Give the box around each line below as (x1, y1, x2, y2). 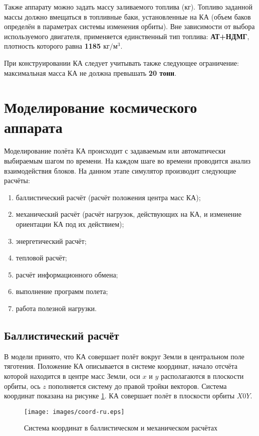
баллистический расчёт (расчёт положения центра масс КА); (16, 192, 201, 202)
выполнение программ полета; (16, 286, 108, 297)
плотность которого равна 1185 (4, 41, 101, 51)
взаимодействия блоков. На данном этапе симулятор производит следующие (4, 165, 236, 176)
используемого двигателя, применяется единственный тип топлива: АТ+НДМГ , (4, 31, 249, 41)
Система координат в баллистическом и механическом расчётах (24, 422, 217, 433)
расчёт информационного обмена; (16, 269, 118, 279)
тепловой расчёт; (16, 252, 67, 263)
